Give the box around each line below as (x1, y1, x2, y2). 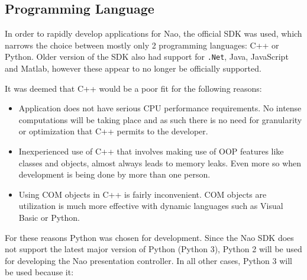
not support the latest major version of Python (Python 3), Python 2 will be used (5, 243, 302, 255)
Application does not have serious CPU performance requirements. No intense (18, 102, 302, 114)
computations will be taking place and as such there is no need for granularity (18, 113, 302, 125)
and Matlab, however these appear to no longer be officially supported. (5, 62, 261, 75)
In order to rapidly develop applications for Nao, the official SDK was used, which (5, 27, 302, 40)
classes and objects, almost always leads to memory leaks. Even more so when (18, 156, 302, 169)
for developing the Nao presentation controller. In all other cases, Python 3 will (5, 254, 292, 266)
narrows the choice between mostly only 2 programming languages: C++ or (5, 38, 279, 51)
